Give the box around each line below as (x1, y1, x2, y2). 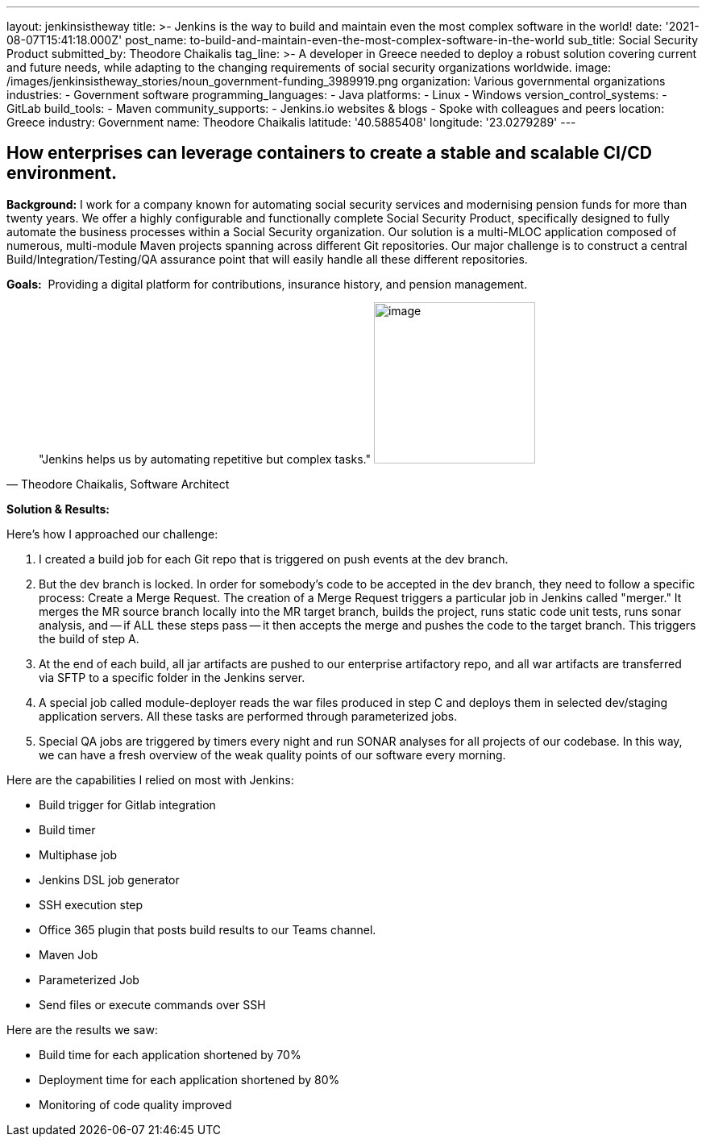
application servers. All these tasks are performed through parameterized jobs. (39, 709, 458, 723)
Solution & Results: (6, 501, 110, 516)
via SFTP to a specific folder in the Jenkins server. (39, 670, 305, 684)
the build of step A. (39, 631, 139, 646)
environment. (6, 163, 117, 184)
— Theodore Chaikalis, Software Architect (6, 476, 230, 491)
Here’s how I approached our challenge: (6, 526, 218, 541)
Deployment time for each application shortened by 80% (39, 1072, 340, 1087)
